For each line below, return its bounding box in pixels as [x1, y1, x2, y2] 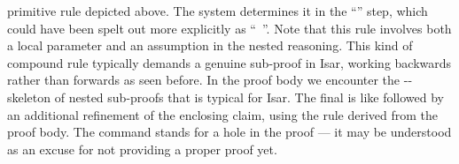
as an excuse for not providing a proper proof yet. [7, 139, 277, 158]
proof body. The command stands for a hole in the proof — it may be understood [7, 123, 452, 141]
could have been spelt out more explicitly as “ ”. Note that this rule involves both [7, 19, 452, 37]
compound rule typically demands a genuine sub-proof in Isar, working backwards [7, 53, 452, 71]
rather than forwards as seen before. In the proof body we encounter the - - [7, 71, 413, 89]
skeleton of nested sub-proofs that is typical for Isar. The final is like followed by [7, 87, 444, 106]
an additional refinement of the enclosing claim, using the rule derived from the [7, 105, 439, 123]
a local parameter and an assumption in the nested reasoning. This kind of [7, 36, 413, 55]
